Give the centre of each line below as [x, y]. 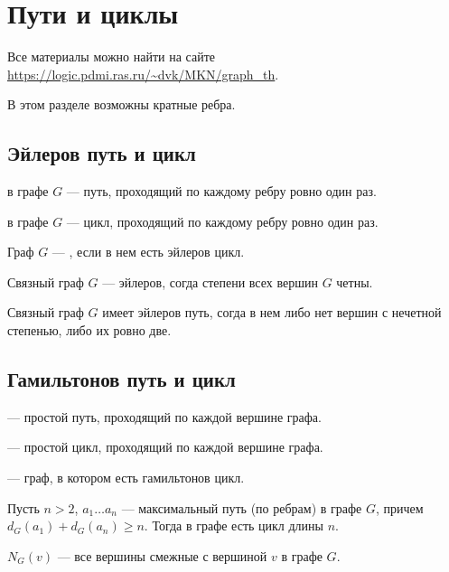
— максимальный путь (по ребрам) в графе [242, 507]
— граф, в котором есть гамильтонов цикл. [126, 478]
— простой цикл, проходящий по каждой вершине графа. [165, 447]
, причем [399, 507]
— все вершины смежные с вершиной [162, 555]
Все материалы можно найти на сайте [112, 56]
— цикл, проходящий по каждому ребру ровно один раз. [222, 221]
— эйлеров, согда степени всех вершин [210, 281]
